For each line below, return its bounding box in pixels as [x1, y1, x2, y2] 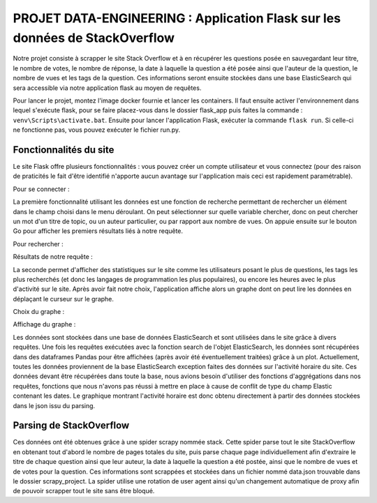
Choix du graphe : [13, 308, 65, 316]
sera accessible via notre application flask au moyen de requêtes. [13, 84, 202, 92]
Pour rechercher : [13, 239, 64, 248]
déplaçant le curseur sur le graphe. [13, 294, 114, 303]
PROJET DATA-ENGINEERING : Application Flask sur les [13, 10, 341, 26]
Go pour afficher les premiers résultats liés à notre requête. [13, 227, 184, 235]
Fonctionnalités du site [13, 144, 114, 156]
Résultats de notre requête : [13, 253, 94, 261]
